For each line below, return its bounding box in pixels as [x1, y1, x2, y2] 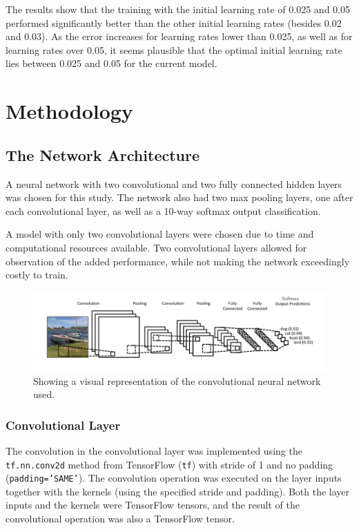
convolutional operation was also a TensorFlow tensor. [6, 511, 235, 526]
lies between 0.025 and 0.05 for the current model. [6, 56, 217, 70]
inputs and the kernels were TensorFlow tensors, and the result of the [6, 498, 300, 512]
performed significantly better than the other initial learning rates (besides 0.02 [6, 15, 342, 30]
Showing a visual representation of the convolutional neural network [33, 373, 321, 388]
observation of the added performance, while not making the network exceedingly [6, 254, 350, 268]
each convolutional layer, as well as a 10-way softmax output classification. [6, 203, 321, 218]
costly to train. [6, 267, 68, 282]
